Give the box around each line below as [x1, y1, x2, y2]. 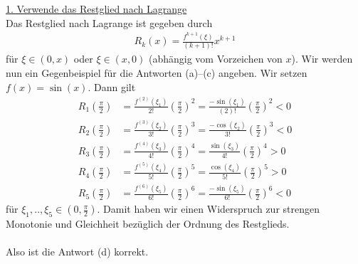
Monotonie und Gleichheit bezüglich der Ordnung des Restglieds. [6, 216, 290, 231]
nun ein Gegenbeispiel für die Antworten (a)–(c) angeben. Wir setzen [6, 65, 307, 80]
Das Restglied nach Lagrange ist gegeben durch [6, 15, 213, 30]
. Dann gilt [88, 79, 136, 94]
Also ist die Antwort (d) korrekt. [6, 244, 149, 259]
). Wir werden [291, 51, 353, 66]
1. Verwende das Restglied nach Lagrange [6, 1, 187, 16]
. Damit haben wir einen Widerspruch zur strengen [97, 201, 320, 216]
